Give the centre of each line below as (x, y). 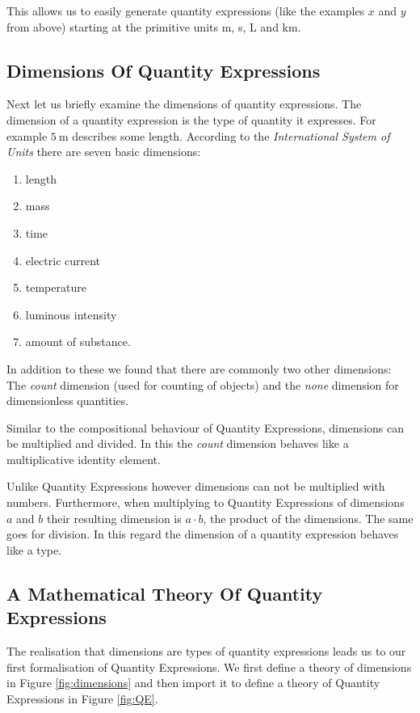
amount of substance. (78, 342)
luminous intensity (71, 314)
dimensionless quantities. (68, 401)
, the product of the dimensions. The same (308, 518)
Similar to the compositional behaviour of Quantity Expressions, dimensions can (205, 427)
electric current (63, 260)
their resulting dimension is (114, 518)
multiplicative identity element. (84, 459)
